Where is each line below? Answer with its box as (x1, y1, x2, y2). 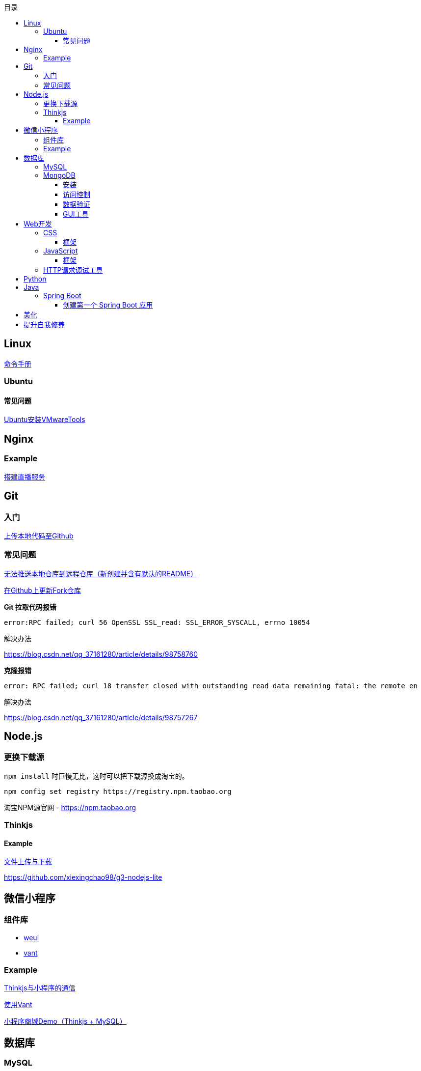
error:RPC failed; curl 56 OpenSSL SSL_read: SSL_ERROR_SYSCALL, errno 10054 (4, 618, 310, 626)
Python (24, 275, 47, 283)
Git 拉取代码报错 (4, 602, 56, 611)
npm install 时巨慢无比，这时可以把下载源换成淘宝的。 (4, 771, 189, 780)
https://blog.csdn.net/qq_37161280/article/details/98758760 (4, 649, 198, 658)
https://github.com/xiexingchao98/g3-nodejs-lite (4, 873, 162, 882)
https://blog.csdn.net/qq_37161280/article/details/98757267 (4, 713, 198, 722)
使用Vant (4, 1000, 32, 1009)
